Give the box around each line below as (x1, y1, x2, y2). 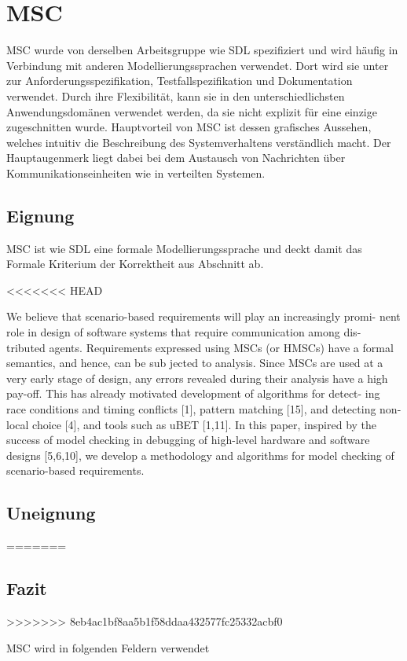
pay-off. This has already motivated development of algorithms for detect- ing (6, 385, 380, 402)
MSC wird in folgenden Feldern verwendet (6, 639, 210, 655)
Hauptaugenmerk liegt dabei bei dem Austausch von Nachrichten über (6, 149, 346, 166)
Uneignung (6, 501, 96, 525)
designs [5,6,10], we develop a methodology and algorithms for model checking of (6, 446, 394, 463)
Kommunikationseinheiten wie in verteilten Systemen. (6, 164, 266, 181)
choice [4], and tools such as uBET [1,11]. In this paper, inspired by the (32, 416, 377, 432)
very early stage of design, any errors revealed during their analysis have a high (6, 369, 388, 386)
